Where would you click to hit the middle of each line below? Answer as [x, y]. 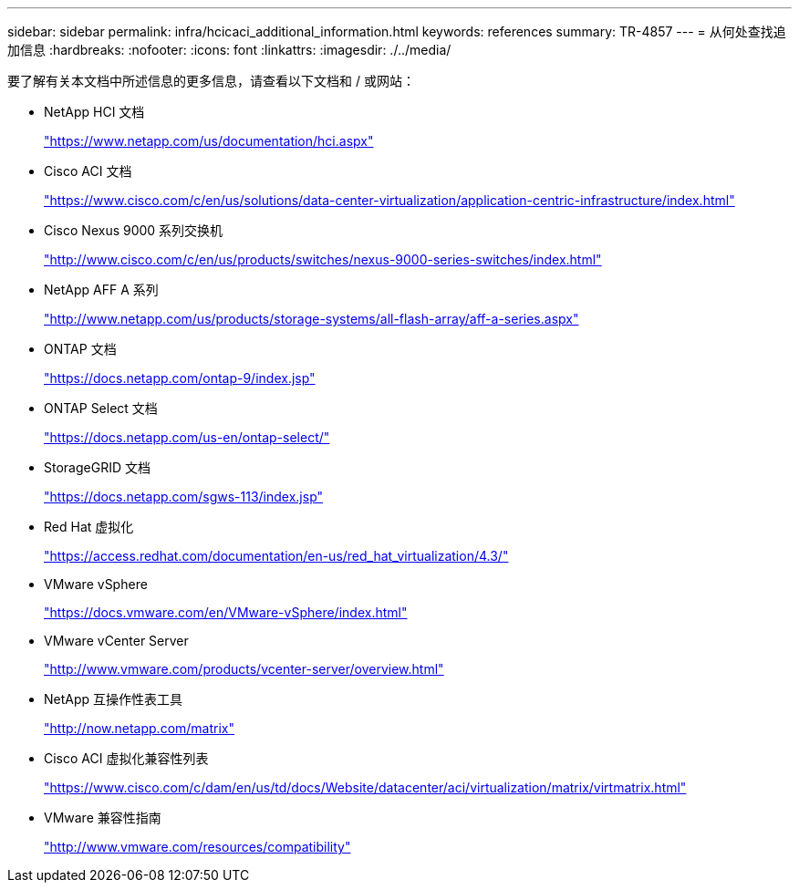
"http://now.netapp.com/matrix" [140, 728]
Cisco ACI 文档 [88, 171]
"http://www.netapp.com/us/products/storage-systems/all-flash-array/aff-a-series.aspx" [311, 319]
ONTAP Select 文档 [101, 408]
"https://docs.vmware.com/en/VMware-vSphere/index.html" [226, 612]
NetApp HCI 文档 [94, 112]
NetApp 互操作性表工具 [114, 699]
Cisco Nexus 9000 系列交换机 [134, 230]
